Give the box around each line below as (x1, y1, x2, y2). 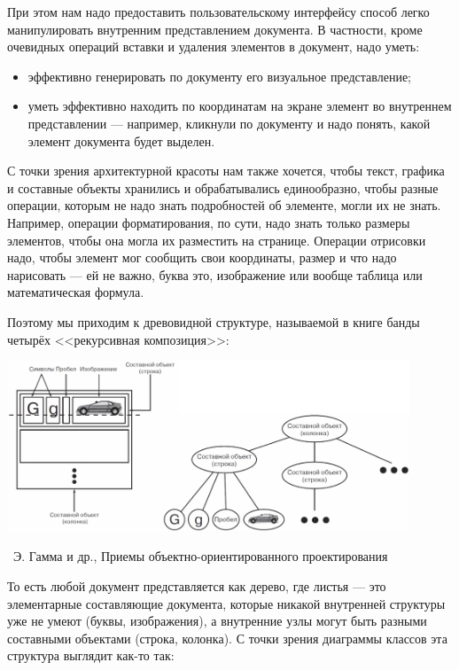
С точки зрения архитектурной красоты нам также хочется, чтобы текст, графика (7, 161, 445, 180)
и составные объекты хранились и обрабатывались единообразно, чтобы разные (7, 178, 439, 197)
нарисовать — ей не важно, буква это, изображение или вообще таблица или (7, 265, 423, 284)
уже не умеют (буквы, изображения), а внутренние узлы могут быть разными (7, 612, 427, 630)
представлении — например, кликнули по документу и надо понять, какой (27, 113, 431, 132)
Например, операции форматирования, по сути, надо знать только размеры (7, 213, 410, 231)
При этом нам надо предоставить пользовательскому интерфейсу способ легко (7, 3, 430, 20)
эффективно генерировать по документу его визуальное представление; (27, 66, 412, 85)
